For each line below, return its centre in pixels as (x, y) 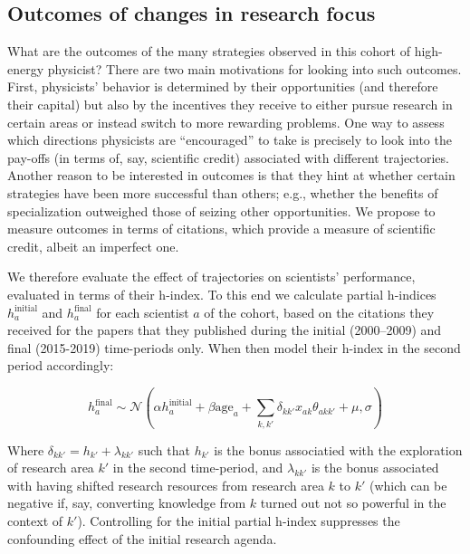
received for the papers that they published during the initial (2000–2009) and (225, 330)
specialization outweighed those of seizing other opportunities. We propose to (221, 210)
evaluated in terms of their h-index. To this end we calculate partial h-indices (222, 294)
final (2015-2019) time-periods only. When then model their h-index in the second (234, 347)
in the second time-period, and (198, 468)
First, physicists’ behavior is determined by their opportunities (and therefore (223, 86)
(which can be (408, 485)
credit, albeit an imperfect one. (93, 246)
